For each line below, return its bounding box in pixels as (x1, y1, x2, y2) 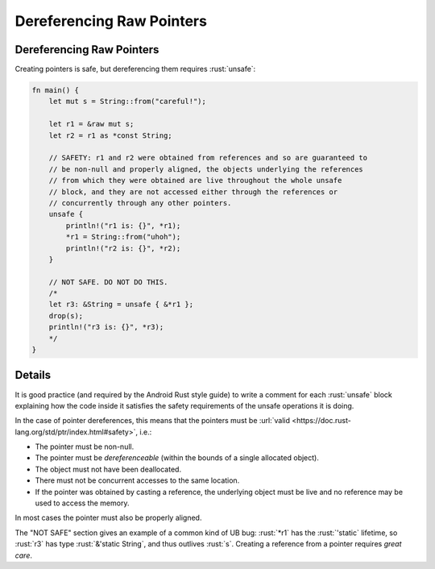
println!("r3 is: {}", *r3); (48, 322, 164, 332)
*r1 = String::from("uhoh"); (65, 232, 181, 242)
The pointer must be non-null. (35, 442, 135, 451)
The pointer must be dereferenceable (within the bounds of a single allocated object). (35, 453, 320, 463)
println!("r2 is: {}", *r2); (65, 243, 181, 253)
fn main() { (31, 85, 80, 95)
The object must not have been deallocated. (35, 464, 181, 474)
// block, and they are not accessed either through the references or (48, 187, 338, 197)
